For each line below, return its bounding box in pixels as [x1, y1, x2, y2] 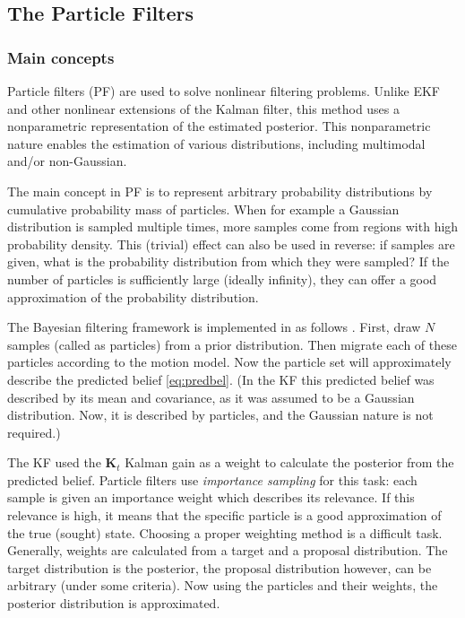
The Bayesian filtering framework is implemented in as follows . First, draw [7, 318, 421, 336]
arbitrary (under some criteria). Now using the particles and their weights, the [7, 576, 438, 595]
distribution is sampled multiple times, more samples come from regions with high [7, 217, 459, 236]
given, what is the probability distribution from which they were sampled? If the [7, 252, 450, 271]
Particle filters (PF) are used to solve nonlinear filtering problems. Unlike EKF [7, 82, 440, 100]
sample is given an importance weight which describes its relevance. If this [7, 488, 415, 507]
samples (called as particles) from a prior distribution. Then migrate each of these [7, 335, 457, 353]
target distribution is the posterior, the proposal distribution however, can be [7, 558, 432, 577]
